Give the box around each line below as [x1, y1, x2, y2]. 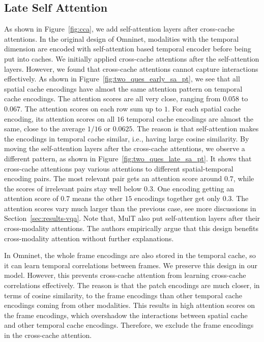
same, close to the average [4, 123, 85, 134]
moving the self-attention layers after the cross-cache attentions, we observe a [4, 143, 245, 154]
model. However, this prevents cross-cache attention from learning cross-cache [4, 270, 246, 280]
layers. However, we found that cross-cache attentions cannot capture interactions [4, 63, 258, 74]
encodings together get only [134, 193, 221, 204]
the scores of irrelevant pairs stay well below [4, 183, 142, 193]
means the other [72, 193, 123, 204]
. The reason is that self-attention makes [132, 123, 259, 134]
